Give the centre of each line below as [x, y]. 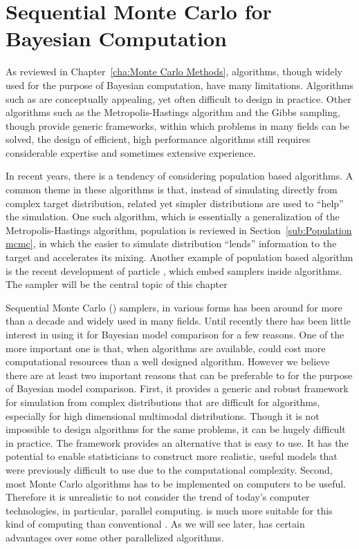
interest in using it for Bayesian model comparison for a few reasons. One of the [175, 334]
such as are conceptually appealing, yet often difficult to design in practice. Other [178, 98]
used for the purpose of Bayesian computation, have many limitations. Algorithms [179, 85]
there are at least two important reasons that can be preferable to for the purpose [179, 375]
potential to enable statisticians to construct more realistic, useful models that [172, 456]
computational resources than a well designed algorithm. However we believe [168, 362]
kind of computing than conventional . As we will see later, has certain [155, 524]
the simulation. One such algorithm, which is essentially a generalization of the [173, 216]
